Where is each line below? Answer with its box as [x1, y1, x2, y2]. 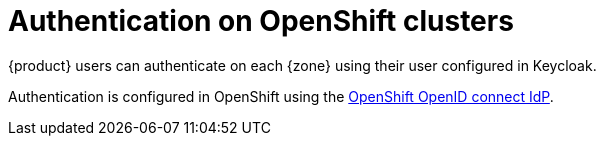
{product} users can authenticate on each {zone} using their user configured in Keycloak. [8, 56, 597, 74]
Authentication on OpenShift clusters [8, 4, 514, 38]
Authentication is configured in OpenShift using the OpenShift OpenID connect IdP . [8, 87, 554, 105]
